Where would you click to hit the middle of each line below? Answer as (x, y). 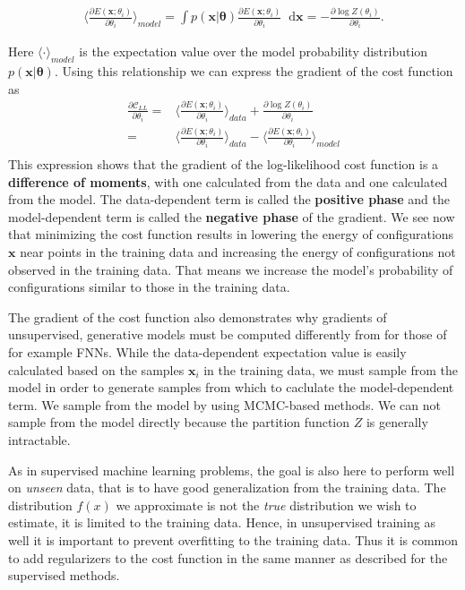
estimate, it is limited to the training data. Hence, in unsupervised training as (222, 522)
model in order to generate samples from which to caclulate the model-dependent (231, 387)
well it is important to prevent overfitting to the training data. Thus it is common (233, 539)
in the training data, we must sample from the (331, 369)
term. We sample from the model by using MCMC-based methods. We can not (224, 404)
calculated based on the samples (96, 369)
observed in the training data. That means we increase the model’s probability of (231, 269)
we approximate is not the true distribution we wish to (266, 504)
